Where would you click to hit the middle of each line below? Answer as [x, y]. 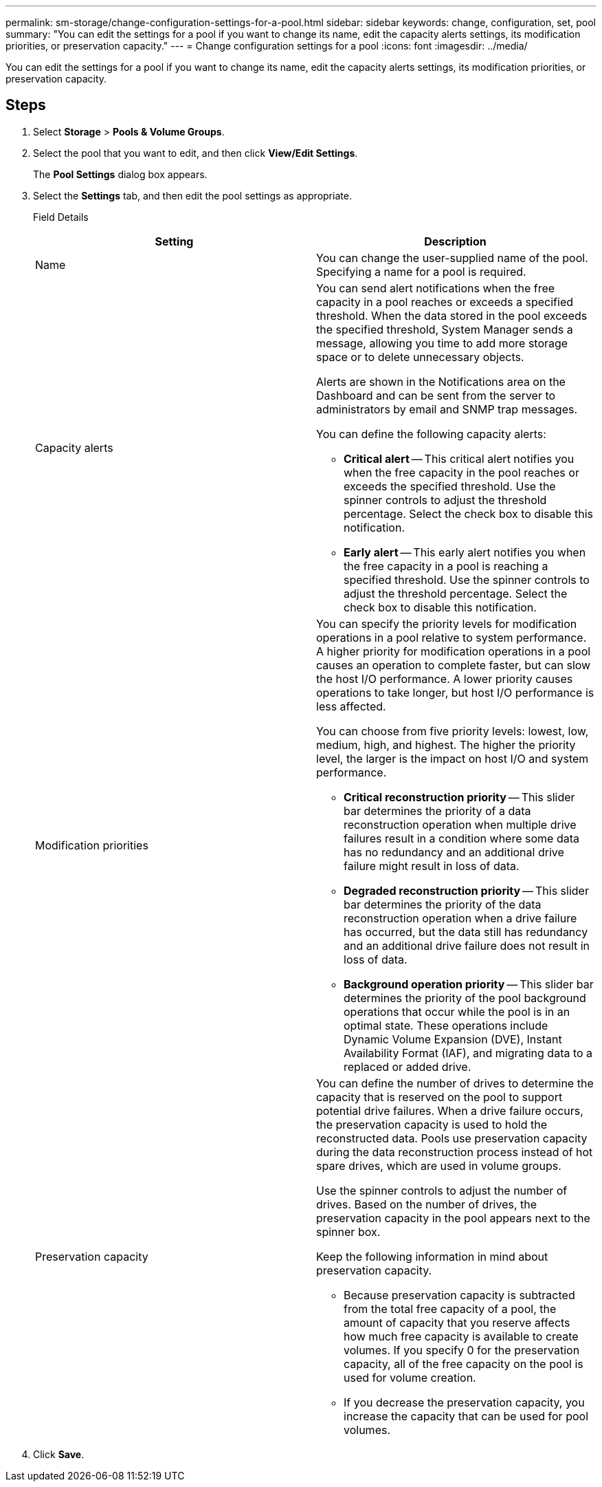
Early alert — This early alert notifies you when [465, 552]
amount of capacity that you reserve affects [457, 1322]
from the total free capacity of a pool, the [450, 1309]
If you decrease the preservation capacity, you [464, 1402]
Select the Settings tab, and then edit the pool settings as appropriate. [192, 195]
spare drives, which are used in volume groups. [439, 1165]
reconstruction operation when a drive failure [460, 918]
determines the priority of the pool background [465, 998]
